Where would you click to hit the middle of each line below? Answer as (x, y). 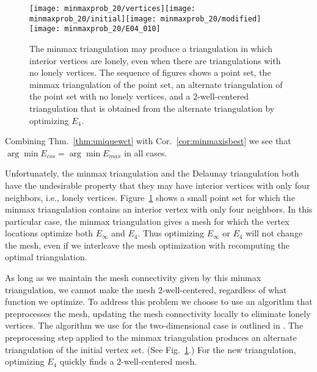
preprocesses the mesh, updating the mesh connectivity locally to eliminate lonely (158, 313)
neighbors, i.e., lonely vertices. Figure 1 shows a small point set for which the (150, 197)
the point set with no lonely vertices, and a (110, 96)
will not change (274, 233)
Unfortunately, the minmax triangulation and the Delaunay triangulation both (152, 173)
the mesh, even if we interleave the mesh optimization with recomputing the (148, 245)
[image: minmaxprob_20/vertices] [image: (113, 9)
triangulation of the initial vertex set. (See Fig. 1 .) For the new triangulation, (151, 349)
